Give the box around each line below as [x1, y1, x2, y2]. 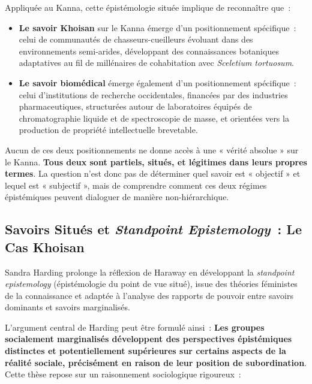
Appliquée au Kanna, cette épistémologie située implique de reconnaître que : [5, 1, 291, 13]
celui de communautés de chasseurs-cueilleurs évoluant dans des [19, 33, 253, 46]
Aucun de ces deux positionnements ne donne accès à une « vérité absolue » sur [5, 143, 299, 156]
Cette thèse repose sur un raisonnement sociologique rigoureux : [5, 368, 241, 380]
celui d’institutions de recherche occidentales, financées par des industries [19, 88, 288, 101]
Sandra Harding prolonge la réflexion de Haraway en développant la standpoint [5, 265, 295, 278]
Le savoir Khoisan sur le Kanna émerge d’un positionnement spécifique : [19, 21, 296, 34]
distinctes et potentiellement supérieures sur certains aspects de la [5, 344, 286, 357]
